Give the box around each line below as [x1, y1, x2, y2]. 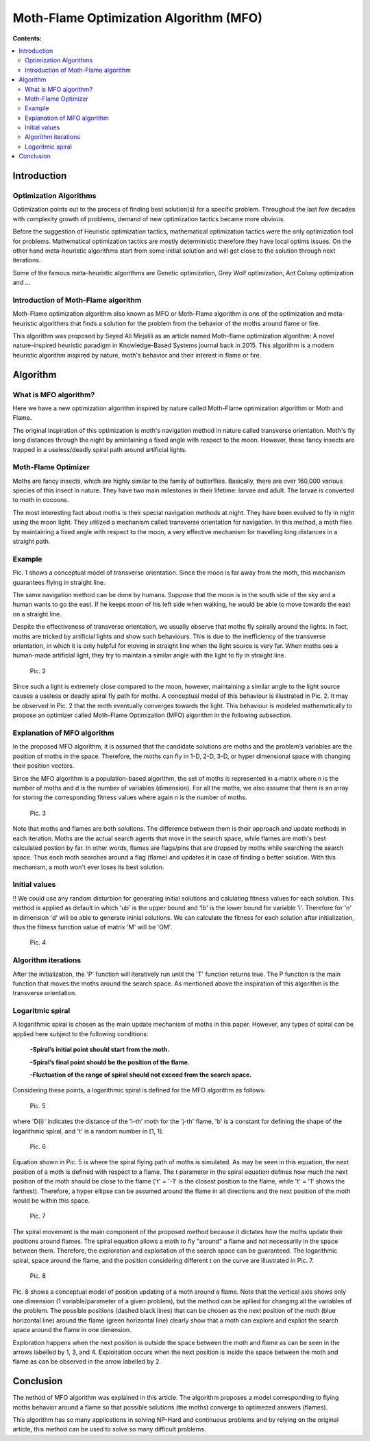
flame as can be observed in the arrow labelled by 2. [12, 1357, 161, 1366]
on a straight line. [12, 610, 62, 618]
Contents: [12, 34, 42, 42]
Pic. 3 [29, 809, 46, 817]
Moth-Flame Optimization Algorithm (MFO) [12, 10, 263, 25]
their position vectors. [12, 762, 75, 770]
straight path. [12, 538, 51, 546]
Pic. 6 [29, 1142, 46, 1151]
